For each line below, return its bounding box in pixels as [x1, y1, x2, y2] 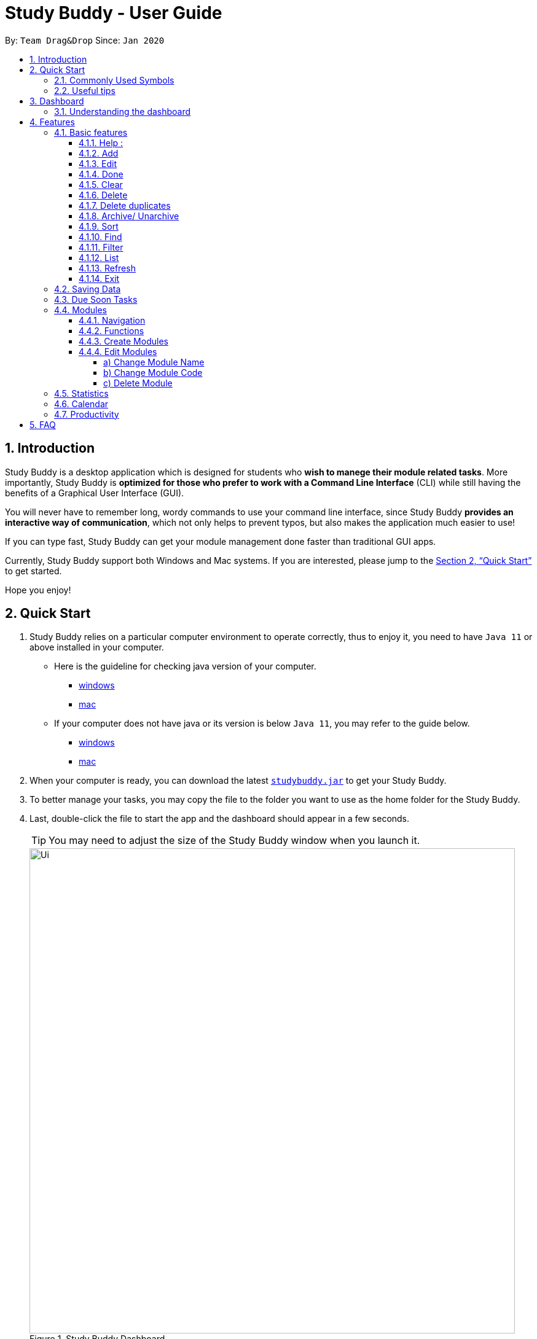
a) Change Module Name [103, 356, 205, 367]
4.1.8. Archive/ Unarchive [79, 210, 179, 221]
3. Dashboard [29, 95, 84, 106]
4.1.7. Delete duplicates [79, 200, 171, 211]
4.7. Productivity [54, 408, 119, 420]
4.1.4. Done [79, 168, 123, 179]
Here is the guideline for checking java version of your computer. [54, 661, 316, 672]
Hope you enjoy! [5, 584, 71, 595]
